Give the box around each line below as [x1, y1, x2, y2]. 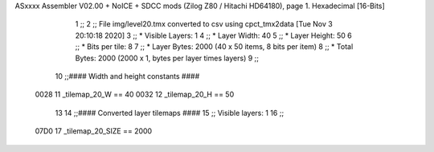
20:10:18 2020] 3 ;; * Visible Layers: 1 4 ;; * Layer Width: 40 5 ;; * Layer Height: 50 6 [75, 31, 353, 40]
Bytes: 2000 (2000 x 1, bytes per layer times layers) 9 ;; [75, 53, 260, 63]
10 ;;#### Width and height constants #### [55, 71, 200, 80]
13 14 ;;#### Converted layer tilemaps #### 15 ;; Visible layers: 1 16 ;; [55, 108, 285, 117]
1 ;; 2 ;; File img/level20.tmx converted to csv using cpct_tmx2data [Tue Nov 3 [75, 19, 333, 29]
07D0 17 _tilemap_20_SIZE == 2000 [35, 126, 153, 136]
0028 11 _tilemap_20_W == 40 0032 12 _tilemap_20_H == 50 [35, 89, 235, 100]
